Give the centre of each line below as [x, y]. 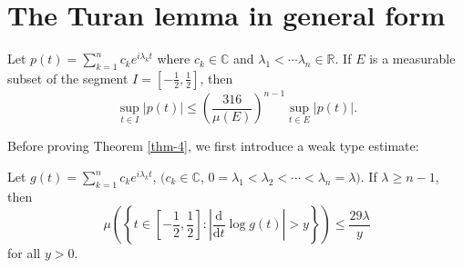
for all [24, 253]
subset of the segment [68, 78]
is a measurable [412, 59]
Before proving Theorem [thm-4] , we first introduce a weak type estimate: [213, 146]
